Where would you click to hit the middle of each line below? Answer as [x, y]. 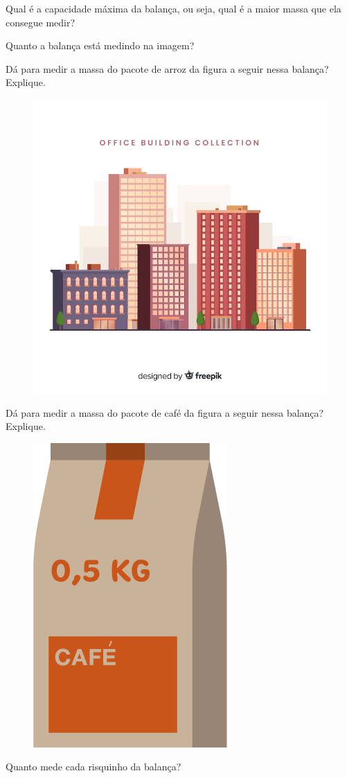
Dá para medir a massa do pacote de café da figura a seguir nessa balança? [165, 412]
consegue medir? [41, 22]
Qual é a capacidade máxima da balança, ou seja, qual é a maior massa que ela [173, 8]
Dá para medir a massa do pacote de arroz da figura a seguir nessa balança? [167, 68]
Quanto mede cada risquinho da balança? [94, 767]
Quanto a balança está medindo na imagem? [100, 45]
